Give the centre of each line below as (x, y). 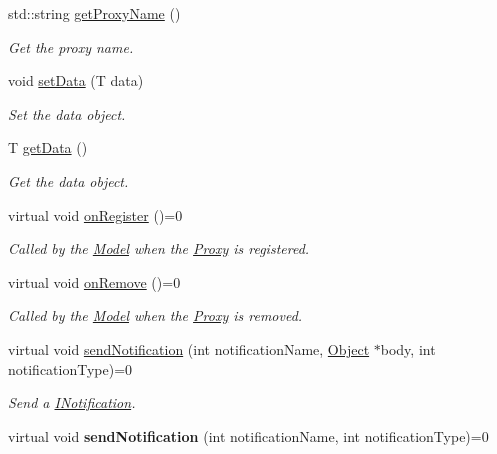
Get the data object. (68, 180)
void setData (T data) (76, 80)
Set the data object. (67, 113)
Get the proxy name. (71, 46)
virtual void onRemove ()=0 (94, 281)
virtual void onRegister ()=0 (95, 214)
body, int (408, 348)
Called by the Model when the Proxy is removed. (155, 315)
